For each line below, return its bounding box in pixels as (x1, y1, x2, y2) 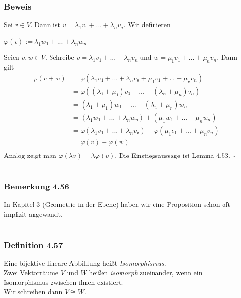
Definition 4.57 (4, 239, 63, 251)
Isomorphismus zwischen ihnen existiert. (4, 277, 123, 287)
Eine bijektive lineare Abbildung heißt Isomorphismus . (4, 258, 166, 268)
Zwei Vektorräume (4, 267, 59, 278)
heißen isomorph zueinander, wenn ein (89, 267, 203, 278)
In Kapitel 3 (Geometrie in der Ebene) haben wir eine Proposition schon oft (4, 199, 230, 209)
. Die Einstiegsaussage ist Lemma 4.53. (115, 150, 230, 160)
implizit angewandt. (4, 209, 63, 219)
